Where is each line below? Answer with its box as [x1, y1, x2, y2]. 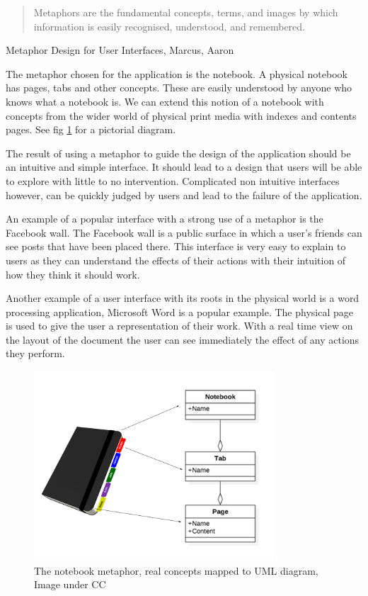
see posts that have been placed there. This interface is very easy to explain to [6, 239, 346, 254]
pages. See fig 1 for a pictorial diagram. [6, 122, 176, 137]
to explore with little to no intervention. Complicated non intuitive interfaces [6, 173, 340, 188]
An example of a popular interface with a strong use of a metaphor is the [6, 211, 323, 226]
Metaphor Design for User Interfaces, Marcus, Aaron [6, 43, 234, 57]
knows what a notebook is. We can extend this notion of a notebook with [6, 94, 324, 108]
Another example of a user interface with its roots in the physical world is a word [6, 291, 360, 305]
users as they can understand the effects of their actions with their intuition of [6, 252, 346, 267]
